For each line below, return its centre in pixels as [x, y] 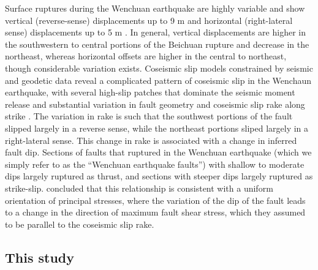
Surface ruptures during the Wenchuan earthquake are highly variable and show [155, 8]
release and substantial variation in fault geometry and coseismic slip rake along [155, 104]
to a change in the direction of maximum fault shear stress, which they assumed [155, 212]
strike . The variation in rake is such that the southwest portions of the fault [149, 116]
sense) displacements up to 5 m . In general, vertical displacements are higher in [155, 32]
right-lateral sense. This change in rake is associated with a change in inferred [151, 140]
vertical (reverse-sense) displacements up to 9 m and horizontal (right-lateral [149, 20]
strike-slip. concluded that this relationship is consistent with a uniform [139, 188]
